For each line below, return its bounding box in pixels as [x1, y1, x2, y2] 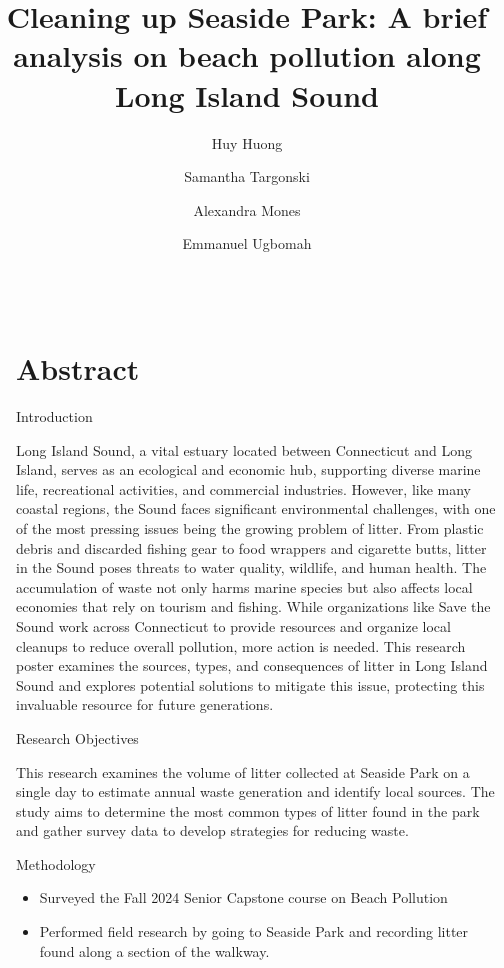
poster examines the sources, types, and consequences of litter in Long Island [16, 655, 488, 676]
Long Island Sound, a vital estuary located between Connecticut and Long [16, 439, 472, 460]
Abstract [16, 348, 140, 389]
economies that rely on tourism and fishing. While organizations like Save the [16, 596, 491, 617]
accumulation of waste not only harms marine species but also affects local [16, 576, 473, 597]
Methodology [16, 853, 96, 874]
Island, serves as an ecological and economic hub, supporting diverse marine [16, 459, 481, 480]
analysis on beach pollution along [13, 35, 481, 76]
